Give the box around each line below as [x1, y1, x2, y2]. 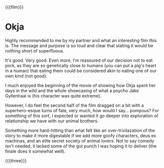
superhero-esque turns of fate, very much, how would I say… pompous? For [5, 107, 159, 113]
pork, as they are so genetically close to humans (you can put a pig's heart [5, 62, 156, 68]
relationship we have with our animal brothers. [5, 118, 99, 124]
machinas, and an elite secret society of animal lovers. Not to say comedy [5, 138, 155, 144]
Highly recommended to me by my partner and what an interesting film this [5, 37, 157, 43]
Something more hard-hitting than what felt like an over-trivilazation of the [5, 127, 155, 133]
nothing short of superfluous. [5, 48, 65, 53]
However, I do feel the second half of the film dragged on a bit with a [5, 102, 144, 108]
